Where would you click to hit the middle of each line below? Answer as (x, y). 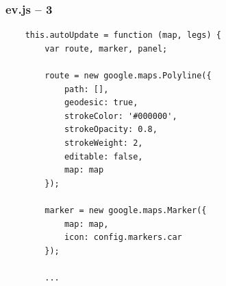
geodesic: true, (101, 103)
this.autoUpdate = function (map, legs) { (123, 35)
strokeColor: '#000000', (121, 116)
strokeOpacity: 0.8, (111, 130)
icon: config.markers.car (123, 238)
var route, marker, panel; (106, 48)
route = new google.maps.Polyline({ (128, 76)
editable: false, (103, 156)
